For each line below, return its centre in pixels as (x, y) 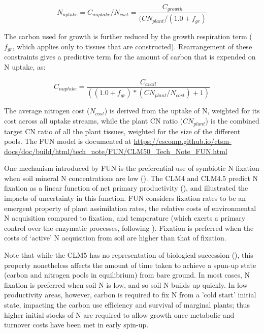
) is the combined (232, 121)
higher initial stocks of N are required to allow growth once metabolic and (119, 314)
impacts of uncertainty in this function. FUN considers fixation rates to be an (125, 198)
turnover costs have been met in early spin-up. (76, 325)
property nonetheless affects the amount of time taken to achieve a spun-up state (130, 265)
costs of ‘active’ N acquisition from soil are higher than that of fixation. (115, 238)
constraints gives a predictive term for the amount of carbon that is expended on (130, 57)
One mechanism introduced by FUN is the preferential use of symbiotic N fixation (132, 168)
